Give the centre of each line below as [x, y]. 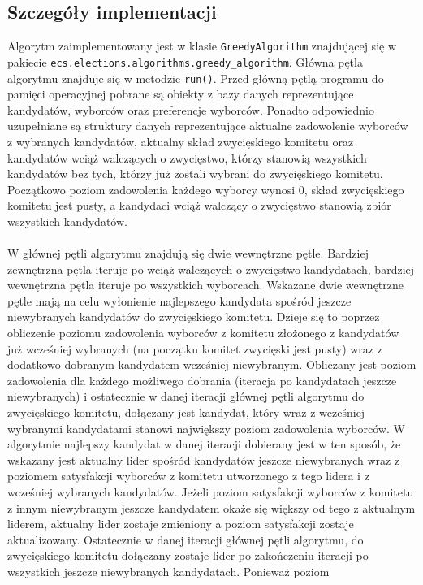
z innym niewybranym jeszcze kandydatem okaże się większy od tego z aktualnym [211, 507]
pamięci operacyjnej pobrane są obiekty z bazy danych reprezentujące [181, 94]
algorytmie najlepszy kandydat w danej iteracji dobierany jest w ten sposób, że [204, 444]
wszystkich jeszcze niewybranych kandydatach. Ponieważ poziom [168, 571]
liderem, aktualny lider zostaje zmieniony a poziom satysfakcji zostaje [181, 524]
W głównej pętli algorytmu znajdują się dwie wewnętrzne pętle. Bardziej [188, 253]
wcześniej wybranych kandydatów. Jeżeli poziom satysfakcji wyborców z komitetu [211, 492]
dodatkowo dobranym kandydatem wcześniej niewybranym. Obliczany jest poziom [212, 364]
